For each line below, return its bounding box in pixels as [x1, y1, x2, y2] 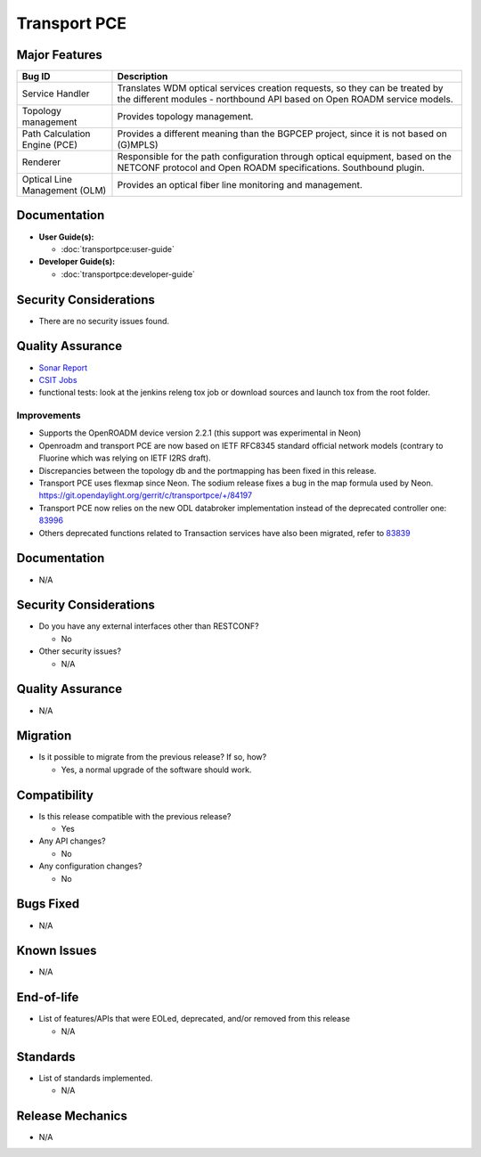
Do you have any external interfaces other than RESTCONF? [38, 621, 259, 631]
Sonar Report [38, 362, 88, 373]
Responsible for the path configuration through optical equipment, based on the [117, 151, 452, 163]
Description [117, 70, 168, 83]
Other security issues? [38, 646, 122, 656]
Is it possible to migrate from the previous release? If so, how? [38, 752, 267, 762]
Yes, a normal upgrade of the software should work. [61, 764, 252, 775]
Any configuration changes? [38, 860, 143, 872]
